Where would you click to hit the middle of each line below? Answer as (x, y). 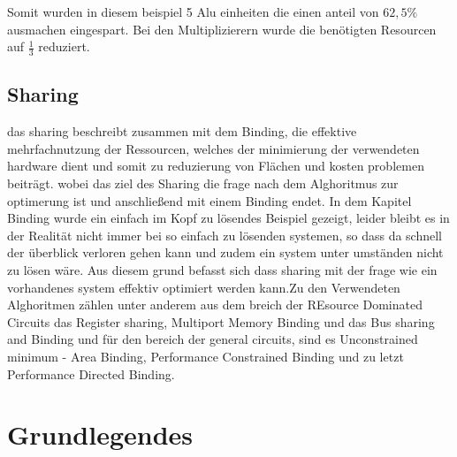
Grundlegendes (100, 434)
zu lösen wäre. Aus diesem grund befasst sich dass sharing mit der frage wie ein (222, 269)
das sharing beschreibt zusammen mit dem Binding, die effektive (182, 131)
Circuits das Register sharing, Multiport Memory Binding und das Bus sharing (221, 321)
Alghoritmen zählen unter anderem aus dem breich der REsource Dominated (215, 305)
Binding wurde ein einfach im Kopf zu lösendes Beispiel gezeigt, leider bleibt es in (228, 218)
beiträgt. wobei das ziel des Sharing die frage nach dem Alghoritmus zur (203, 183)
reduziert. (64, 46)
